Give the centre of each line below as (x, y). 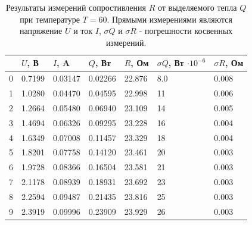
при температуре (50, 19)
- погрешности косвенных (186, 31)
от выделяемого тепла (197, 7)
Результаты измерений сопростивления (76, 7)
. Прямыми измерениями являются (169, 19)
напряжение (41, 31)
